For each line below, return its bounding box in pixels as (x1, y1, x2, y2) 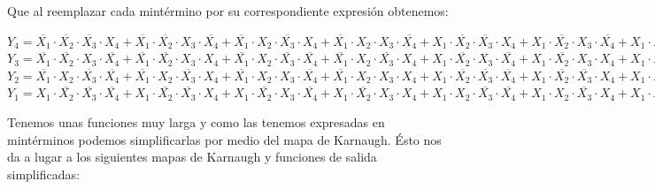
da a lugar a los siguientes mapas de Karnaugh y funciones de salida (7, 147, 377, 166)
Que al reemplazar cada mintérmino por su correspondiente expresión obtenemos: (7, 2, 449, 19)
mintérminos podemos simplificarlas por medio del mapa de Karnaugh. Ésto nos (7, 130, 442, 148)
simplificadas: (7, 164, 80, 183)
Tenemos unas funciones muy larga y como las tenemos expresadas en (7, 112, 385, 131)
